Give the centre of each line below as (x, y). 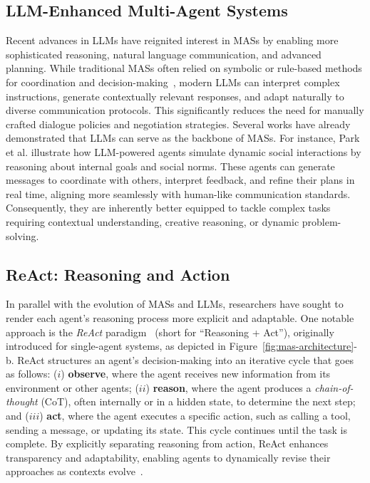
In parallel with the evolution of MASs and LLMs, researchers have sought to (175, 304)
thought (22, 401)
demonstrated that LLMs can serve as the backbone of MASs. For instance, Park (183, 138)
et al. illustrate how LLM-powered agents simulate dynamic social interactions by (184, 151)
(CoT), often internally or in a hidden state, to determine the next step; (198, 401)
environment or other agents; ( (72, 387)
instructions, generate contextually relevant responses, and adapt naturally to (175, 96)
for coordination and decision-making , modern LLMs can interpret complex (173, 82)
